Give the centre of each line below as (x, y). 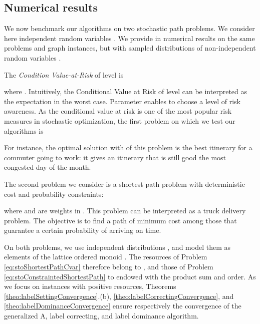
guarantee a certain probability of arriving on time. (83, 230)
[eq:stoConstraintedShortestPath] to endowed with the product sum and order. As (130, 276)
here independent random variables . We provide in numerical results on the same (129, 38)
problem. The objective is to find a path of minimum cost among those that (120, 220)
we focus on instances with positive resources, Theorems (90, 286)
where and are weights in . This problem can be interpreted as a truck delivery (125, 211)
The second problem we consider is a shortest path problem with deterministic (124, 184)
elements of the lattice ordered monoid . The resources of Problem (106, 257)
